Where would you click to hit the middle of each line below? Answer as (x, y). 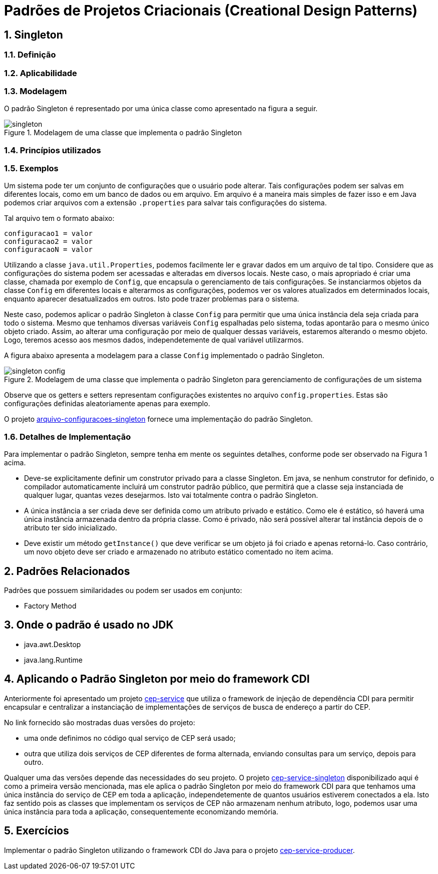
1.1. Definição (30, 55)
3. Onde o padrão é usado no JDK (89, 625)
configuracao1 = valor (49, 234)
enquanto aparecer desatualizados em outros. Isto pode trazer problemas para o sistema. (152, 299)
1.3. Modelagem (36, 91)
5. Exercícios (37, 831)
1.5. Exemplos (31, 169)
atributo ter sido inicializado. (71, 528)
